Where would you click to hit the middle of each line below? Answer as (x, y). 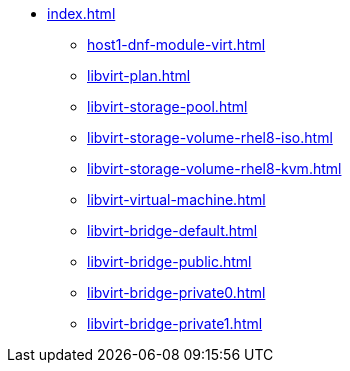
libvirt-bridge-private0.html (176, 292)
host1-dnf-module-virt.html (176, 44)
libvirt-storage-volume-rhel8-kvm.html (214, 168)
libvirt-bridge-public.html (169, 261)
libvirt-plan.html (139, 75)
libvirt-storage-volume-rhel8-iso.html (210, 137)
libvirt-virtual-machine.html (176, 199)
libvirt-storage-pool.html (167, 106)
